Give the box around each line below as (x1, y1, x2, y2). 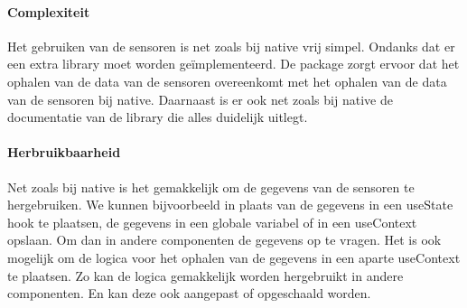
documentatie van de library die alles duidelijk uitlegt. (7, 107, 308, 126)
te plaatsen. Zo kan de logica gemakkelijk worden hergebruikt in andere (7, 266, 404, 285)
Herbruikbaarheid (7, 143, 121, 162)
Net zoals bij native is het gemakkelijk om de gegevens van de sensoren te (7, 177, 415, 196)
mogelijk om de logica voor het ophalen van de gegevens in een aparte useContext (7, 247, 461, 266)
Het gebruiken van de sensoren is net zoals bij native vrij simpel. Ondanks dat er (7, 36, 455, 55)
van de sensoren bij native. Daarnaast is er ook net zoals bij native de (7, 89, 393, 108)
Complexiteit (7, 2, 90, 21)
